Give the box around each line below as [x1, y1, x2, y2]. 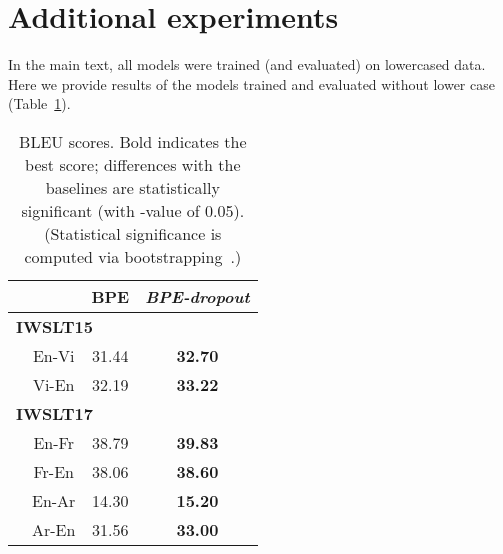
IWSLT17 [16, 401, 93, 425]
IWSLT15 [16, 314, 93, 338]
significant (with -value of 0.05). [21, 198, 245, 222]
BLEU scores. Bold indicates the [19, 129, 247, 153]
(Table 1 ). [8, 93, 71, 114]
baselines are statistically [45, 175, 220, 199]
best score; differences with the [25, 152, 241, 176]
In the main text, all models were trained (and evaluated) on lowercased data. [8, 54, 486, 75]
